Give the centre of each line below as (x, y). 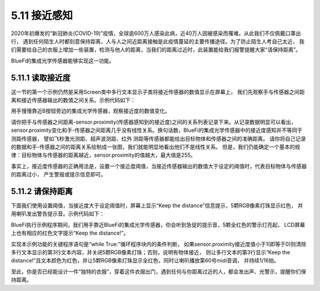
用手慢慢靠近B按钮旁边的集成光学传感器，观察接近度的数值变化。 (91, 111)
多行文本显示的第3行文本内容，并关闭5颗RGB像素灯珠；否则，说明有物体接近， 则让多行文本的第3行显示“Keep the (151, 252)
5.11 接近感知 (42, 15)
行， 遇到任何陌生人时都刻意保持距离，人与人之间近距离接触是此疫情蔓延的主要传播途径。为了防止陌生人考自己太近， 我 (158, 41)
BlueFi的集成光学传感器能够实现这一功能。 (63, 61)
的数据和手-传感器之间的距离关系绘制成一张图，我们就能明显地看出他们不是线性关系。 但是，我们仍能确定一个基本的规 (156, 147)
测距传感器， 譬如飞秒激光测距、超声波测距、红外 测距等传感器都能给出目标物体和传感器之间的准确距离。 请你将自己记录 (159, 138)
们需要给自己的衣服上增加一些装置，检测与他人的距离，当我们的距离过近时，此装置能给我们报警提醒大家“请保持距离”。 (156, 50)
